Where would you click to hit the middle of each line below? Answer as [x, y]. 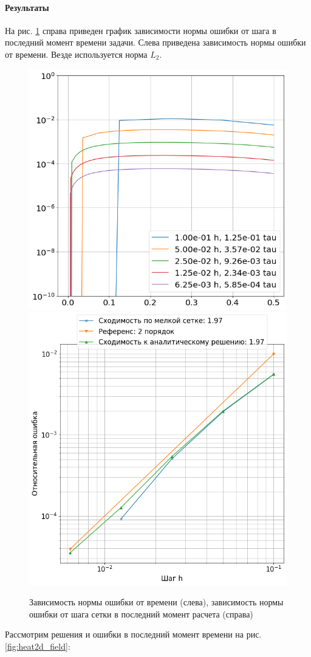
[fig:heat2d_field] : [38, 646]
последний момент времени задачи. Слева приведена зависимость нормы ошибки [155, 42]
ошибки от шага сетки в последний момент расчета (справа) [141, 614]
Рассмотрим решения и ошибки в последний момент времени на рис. [133, 634]
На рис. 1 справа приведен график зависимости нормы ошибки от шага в [141, 30]
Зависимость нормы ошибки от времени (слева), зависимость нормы [156, 602]
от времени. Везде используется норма [76, 54]
